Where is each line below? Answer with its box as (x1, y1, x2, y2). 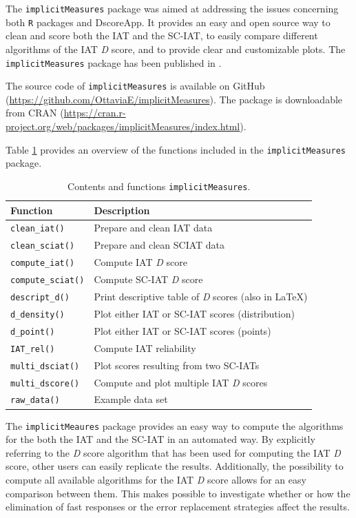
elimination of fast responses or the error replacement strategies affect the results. (6, 499, 350, 514)
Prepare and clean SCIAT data (94, 238, 225, 252)
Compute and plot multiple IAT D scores (94, 375, 268, 389)
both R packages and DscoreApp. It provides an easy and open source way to (6, 14, 331, 29)
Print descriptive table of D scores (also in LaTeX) (94, 289, 308, 303)
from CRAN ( (6, 105, 64, 120)
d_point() (10, 327, 55, 337)
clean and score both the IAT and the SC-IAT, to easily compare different (6, 28, 318, 43)
